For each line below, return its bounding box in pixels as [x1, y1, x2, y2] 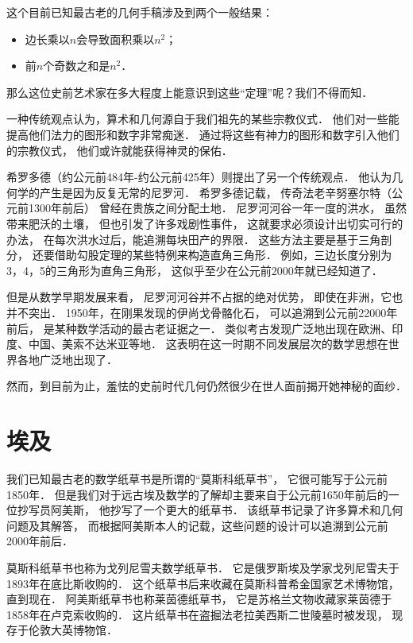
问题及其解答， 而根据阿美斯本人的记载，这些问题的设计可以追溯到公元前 [6, 517, 388, 533]
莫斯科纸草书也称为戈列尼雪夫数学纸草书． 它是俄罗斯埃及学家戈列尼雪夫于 [6, 559, 399, 575]
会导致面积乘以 [76, 30, 155, 47]
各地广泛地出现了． [17, 351, 118, 367]
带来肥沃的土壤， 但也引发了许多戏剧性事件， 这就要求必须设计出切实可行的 [6, 215, 403, 231]
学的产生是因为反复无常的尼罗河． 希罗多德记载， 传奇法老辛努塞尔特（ [17, 184, 392, 200]
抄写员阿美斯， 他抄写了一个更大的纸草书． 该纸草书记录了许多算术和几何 [17, 502, 403, 518]
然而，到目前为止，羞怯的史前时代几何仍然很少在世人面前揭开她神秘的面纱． [6, 378, 407, 394]
